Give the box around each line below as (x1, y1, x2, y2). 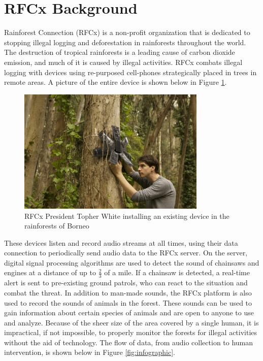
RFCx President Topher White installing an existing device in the (24, 210, 229, 221)
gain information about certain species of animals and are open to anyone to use (4, 307, 254, 318)
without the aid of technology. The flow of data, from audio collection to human (4, 337, 253, 347)
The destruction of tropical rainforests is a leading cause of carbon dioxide (4, 47, 235, 57)
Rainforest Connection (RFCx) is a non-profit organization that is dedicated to (4, 27, 250, 38)
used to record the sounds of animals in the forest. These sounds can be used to (4, 297, 252, 308)
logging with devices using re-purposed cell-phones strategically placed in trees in (4, 67, 257, 77)
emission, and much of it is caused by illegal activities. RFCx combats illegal (4, 56, 243, 67)
